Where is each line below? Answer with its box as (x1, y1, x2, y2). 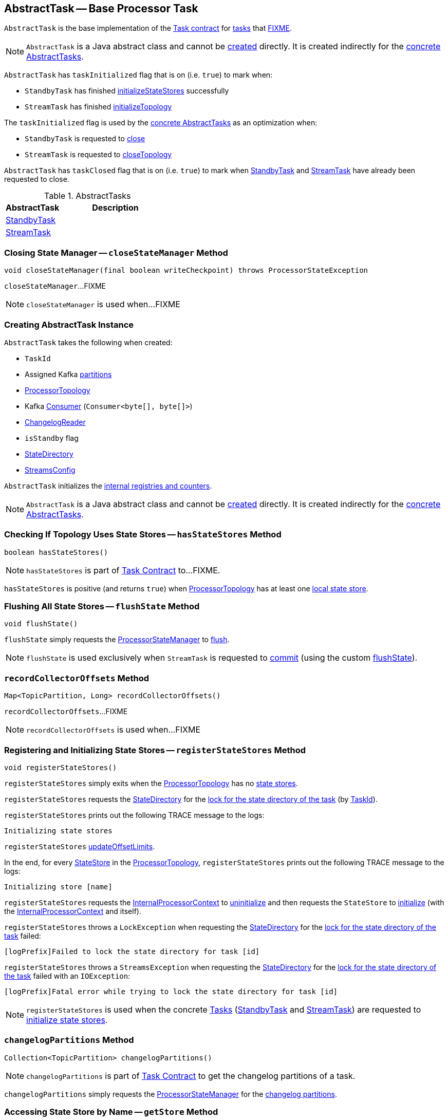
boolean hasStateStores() (4, 548, 108, 556)
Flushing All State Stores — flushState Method (4, 601, 200, 612)
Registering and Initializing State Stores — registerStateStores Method (4, 744, 306, 755)
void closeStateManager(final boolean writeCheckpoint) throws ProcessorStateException (4, 266, 368, 275)
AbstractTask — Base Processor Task (4, 2, 198, 15)
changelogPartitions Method (4, 1035, 134, 1046)
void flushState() (4, 620, 78, 628)
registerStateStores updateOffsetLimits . (4, 842, 155, 851)
